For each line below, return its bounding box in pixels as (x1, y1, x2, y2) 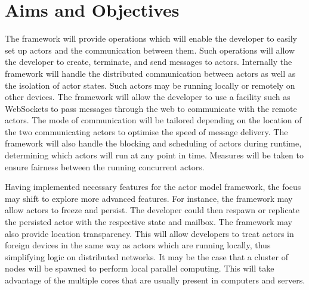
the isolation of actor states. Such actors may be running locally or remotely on (5, 79, 295, 91)
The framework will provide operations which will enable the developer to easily (5, 32, 297, 45)
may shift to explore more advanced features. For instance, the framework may (5, 192, 293, 204)
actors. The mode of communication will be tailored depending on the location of (5, 114, 302, 126)
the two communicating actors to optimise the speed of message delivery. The (5, 125, 288, 138)
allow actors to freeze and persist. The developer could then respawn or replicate (5, 204, 300, 216)
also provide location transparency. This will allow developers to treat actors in (5, 227, 294, 239)
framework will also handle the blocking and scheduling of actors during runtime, (5, 137, 302, 149)
